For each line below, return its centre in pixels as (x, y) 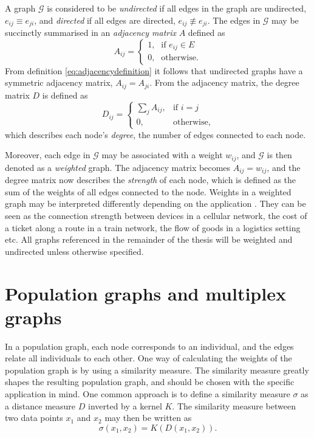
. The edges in (234, 20)
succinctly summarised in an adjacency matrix (90, 33)
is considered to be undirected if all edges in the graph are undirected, (177, 8)
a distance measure (40, 405)
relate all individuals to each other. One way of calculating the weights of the (148, 358)
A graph (20, 8)
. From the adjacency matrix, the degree (224, 82)
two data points (34, 418)
